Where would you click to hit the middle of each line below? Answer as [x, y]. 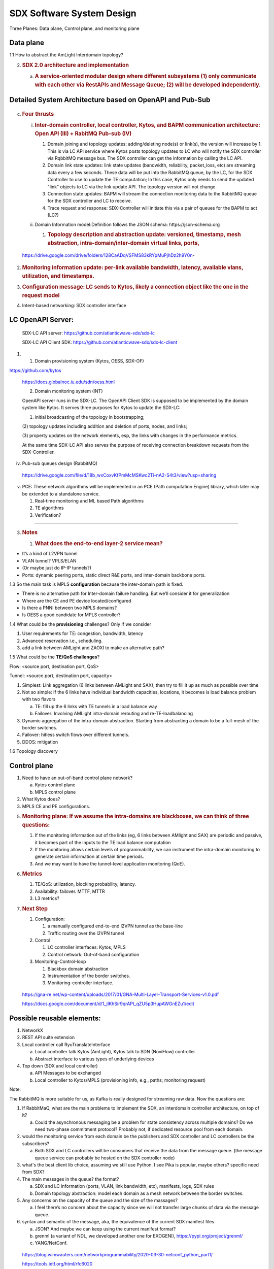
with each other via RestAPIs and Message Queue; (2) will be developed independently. [148, 85]
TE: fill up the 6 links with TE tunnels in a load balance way [96, 706]
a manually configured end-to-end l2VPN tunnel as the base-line [115, 926]
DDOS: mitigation [40, 742]
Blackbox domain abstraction [78, 969]
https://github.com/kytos [35, 370]
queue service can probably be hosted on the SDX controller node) [105, 1158]
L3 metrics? [47, 898]
